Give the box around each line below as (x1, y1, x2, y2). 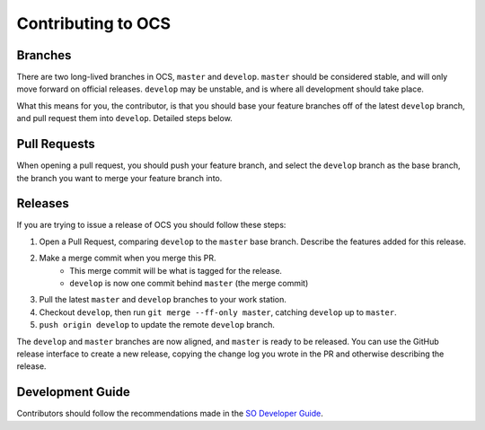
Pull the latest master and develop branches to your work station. (39, 294, 287, 305)
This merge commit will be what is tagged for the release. (69, 265, 283, 276)
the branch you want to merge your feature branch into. (16, 172, 223, 183)
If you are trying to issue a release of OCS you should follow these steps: (16, 220, 287, 231)
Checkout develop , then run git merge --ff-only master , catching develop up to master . (39, 306, 397, 318)
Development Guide (16, 384, 130, 399)
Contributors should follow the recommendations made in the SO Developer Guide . (16, 408, 323, 419)
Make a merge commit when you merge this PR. (39, 252, 216, 264)
